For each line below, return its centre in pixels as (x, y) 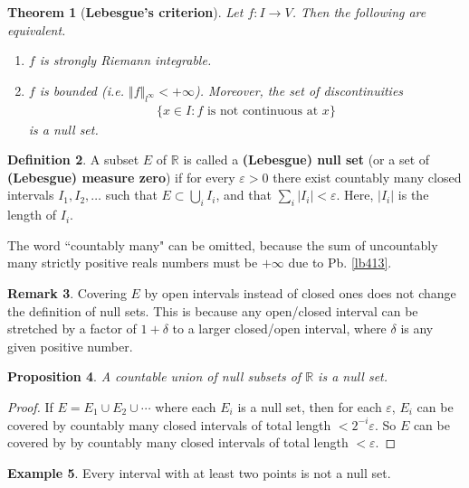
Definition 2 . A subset (73, 160)
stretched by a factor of (72, 328)
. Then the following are (359, 12)
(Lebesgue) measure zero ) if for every (121, 177)
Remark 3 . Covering (67, 292)
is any (417, 328)
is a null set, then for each (310, 406)
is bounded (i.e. (82, 90)
